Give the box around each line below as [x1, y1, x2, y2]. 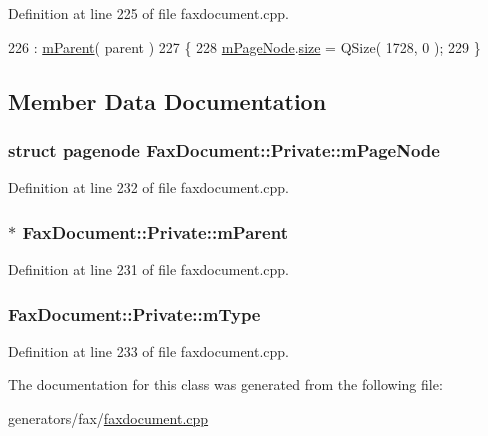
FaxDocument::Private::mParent [22, 219, 288, 244]
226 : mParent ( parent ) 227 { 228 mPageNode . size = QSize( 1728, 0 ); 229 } [8, 36, 481, 57]
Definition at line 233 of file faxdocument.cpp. [8, 340, 290, 361]
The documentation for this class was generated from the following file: [8, 374, 443, 395]
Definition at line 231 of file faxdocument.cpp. [8, 259, 290, 279]
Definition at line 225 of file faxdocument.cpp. [8, 3, 290, 23]
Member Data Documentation [8, 85, 327, 116]
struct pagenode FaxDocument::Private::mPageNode [8, 137, 440, 162]
